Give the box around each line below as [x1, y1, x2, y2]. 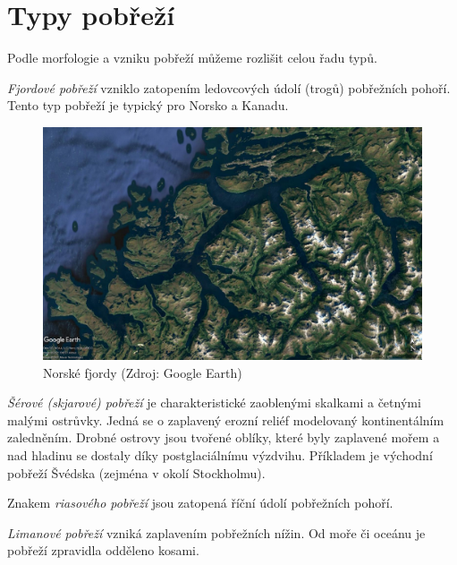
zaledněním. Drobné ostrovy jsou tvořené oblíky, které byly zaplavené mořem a [7, 428, 440, 447]
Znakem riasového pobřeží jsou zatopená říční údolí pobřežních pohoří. [7, 493, 394, 512]
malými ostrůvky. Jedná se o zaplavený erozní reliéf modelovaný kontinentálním [7, 410, 444, 429]
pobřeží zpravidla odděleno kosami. [7, 541, 199, 560]
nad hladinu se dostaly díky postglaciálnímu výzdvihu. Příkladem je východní [7, 445, 433, 464]
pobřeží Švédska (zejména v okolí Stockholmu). [7, 463, 266, 482]
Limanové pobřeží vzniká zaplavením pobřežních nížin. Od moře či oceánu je [7, 523, 426, 542]
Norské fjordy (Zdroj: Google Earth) [43, 363, 242, 381]
